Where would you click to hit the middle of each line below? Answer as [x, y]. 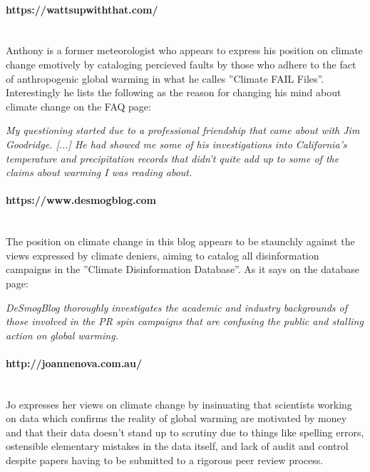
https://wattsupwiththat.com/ [82, 9]
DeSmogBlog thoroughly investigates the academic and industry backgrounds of [176, 307]
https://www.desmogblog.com [81, 200]
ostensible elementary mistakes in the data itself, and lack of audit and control [177, 446]
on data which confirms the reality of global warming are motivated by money [176, 418]
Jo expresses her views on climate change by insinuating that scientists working [179, 404]
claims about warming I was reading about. [99, 172]
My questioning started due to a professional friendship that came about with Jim [183, 130]
